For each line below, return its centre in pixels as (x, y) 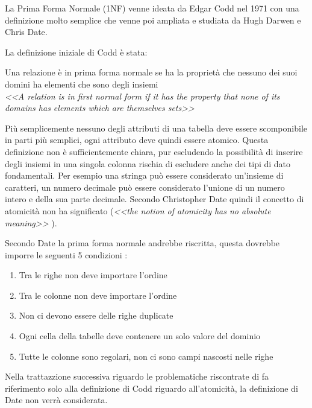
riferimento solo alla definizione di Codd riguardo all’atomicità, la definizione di (151, 388)
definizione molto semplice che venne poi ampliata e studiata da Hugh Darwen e (153, 20)
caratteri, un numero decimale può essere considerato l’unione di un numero (145, 187)
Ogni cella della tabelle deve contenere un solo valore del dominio (140, 336)
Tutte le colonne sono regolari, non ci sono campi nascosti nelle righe (146, 356)
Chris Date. (26, 32)
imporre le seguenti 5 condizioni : (66, 254)
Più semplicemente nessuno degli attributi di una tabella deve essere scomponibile (156, 128)
